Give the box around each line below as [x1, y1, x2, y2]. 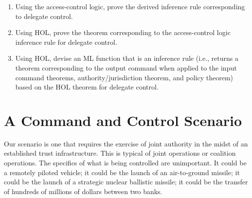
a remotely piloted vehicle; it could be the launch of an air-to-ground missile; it [4, 167, 240, 177]
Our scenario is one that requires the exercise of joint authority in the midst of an [4, 138, 248, 148]
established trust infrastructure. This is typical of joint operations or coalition [4, 148, 236, 158]
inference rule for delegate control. [15, 36, 117, 47]
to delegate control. [15, 11, 73, 21]
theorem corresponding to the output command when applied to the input [15, 62, 237, 72]
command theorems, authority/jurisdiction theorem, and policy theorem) [15, 72, 234, 82]
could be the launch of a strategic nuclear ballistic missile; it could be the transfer [4, 177, 248, 187]
